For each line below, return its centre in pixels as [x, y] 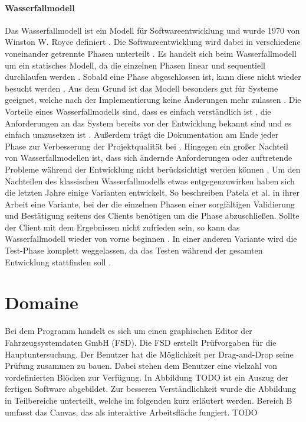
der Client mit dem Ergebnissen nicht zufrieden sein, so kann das [122, 227]
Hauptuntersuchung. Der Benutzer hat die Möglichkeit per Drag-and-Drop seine [149, 354]
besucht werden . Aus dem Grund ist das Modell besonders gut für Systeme [142, 88]
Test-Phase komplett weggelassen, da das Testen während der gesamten [134, 250]
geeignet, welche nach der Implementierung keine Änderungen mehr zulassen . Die [153, 100]
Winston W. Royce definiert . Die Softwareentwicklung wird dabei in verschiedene [153, 42]
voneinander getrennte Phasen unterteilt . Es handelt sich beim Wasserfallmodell [151, 53]
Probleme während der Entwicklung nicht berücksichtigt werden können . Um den [153, 169]
